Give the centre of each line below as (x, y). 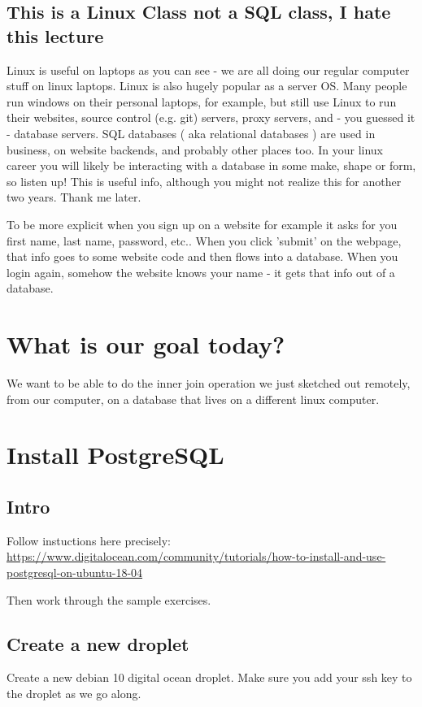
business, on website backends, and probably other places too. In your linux (195, 149)
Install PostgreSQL (115, 455)
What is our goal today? (146, 344)
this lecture (55, 35)
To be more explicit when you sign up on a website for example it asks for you (202, 224)
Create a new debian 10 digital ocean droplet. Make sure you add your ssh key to (209, 677)
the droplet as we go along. (74, 693)
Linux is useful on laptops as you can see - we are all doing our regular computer (208, 69)
